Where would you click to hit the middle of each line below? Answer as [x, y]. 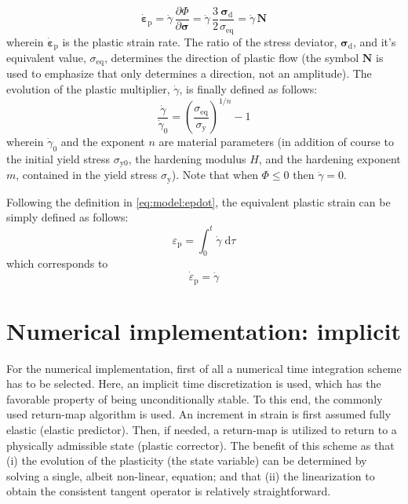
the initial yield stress [58, 158]
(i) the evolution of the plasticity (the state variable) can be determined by [187, 460]
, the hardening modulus [187, 158]
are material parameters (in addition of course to [276, 142]
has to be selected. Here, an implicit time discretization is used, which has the [194, 383]
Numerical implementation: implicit [204, 330]
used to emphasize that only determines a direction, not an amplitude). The [189, 73]
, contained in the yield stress [87, 175]
